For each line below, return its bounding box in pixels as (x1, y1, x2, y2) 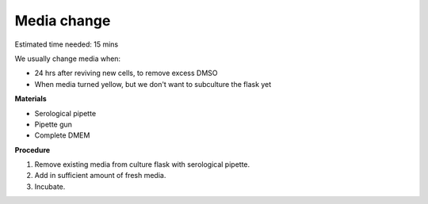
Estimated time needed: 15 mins (14, 40, 119, 49)
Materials (14, 94, 47, 104)
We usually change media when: (14, 54, 121, 63)
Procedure (14, 145, 51, 154)
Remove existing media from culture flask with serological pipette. (34, 160, 250, 169)
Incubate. (34, 182, 66, 191)
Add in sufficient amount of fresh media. (34, 171, 166, 180)
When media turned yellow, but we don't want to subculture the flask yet (34, 79, 272, 89)
